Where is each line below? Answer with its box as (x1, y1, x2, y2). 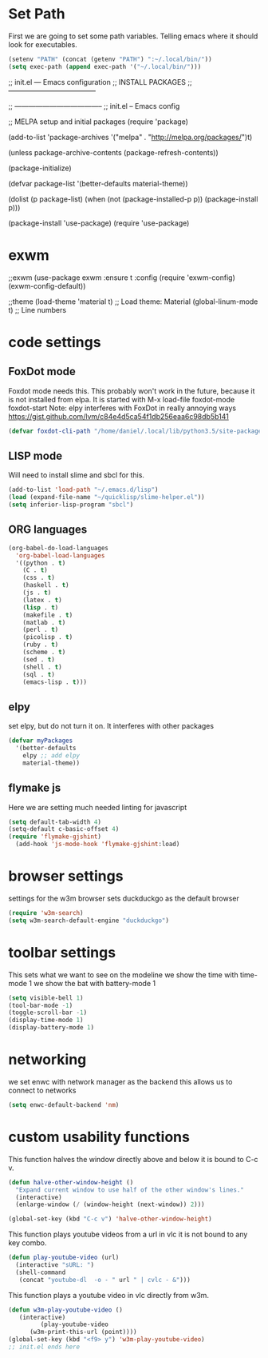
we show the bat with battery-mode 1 (33, 978, 156, 988)
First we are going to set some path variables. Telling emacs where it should (8, 31, 258, 41)
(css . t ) (22, 573, 56, 582)
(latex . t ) (22, 596, 62, 604)
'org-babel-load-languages (15, 551, 105, 560)
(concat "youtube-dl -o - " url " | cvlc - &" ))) (18, 1276, 191, 1284)
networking (8, 1051, 87, 1068)
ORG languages (8, 523, 88, 537)
